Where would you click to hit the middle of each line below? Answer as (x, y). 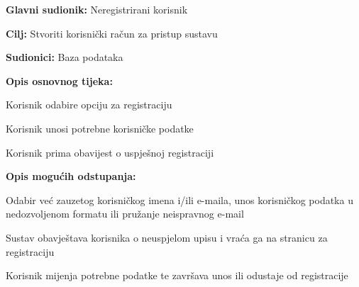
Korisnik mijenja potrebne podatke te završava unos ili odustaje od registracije (177, 275)
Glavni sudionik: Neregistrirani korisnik (97, 9)
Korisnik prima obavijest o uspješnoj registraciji (110, 152)
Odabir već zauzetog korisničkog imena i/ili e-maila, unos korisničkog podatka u (179, 199)
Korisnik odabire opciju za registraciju (89, 105)
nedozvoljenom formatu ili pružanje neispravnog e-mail (125, 214)
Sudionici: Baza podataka (65, 57)
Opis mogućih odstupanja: (71, 176)
